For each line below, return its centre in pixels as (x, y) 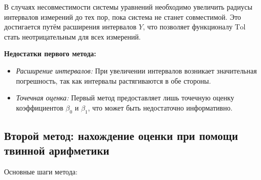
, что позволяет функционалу (188, 27)
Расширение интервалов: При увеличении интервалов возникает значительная (136, 70)
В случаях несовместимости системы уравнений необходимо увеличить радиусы (128, 7)
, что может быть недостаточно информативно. (160, 107)
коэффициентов (40, 107)
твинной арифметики (57, 150)
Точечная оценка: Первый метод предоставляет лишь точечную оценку (125, 98)
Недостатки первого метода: (50, 53)
